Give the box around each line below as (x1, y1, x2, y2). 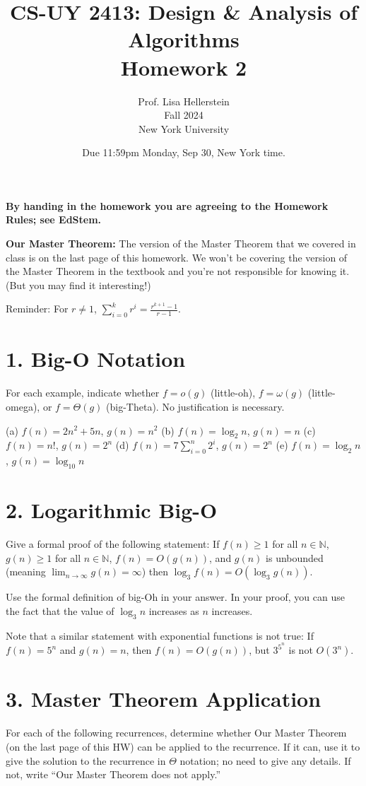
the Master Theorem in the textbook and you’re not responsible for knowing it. (6, 264, 350, 278)
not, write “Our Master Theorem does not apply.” (6, 767, 221, 782)
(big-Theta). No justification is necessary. (106, 399, 285, 413)
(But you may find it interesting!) (6, 277, 151, 292)
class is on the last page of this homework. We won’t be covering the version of (6, 250, 348, 264)
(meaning (6, 564, 46, 579)
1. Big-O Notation (6, 344, 186, 373)
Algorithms (128, 25, 240, 54)
